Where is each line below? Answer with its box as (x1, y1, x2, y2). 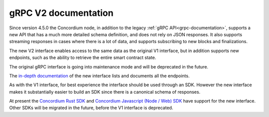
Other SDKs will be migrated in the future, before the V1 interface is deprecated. (9, 105, 173, 111)
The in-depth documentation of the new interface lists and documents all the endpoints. (9, 72, 190, 79)
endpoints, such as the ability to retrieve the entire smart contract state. (9, 55, 156, 60)
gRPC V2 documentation (9, 7, 114, 18)
